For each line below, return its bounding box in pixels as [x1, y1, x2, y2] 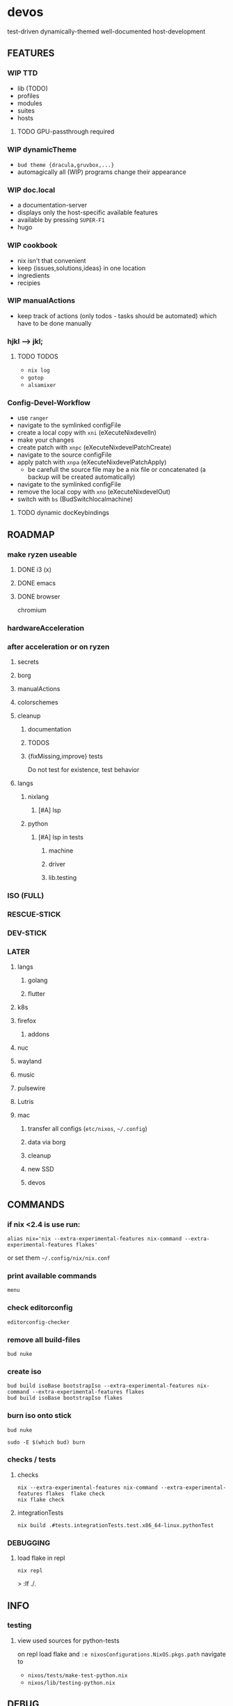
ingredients [17, 271, 50, 279]
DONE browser [17, 592, 61, 601]
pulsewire [17, 1084, 46, 1093]
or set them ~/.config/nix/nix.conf [7, 1254, 111, 1262]
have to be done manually [17, 319, 92, 327]
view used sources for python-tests [17, 1636, 120, 1645]
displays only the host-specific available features [17, 208, 159, 216]
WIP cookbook [7, 241, 58, 251]
